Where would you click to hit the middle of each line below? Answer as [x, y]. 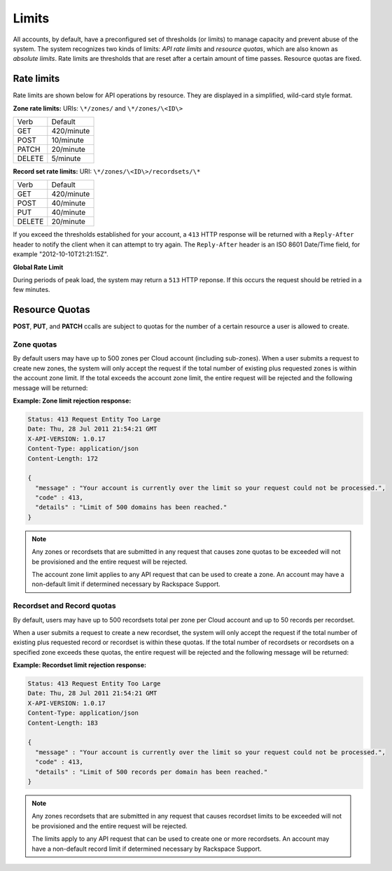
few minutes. [31, 290]
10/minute [68, 140]
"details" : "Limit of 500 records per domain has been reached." [152, 772]
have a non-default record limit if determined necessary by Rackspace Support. [147, 849]
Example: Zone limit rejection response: [72, 400]
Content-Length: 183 [63, 723]
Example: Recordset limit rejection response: [80, 665]
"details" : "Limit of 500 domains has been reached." [131, 507]
